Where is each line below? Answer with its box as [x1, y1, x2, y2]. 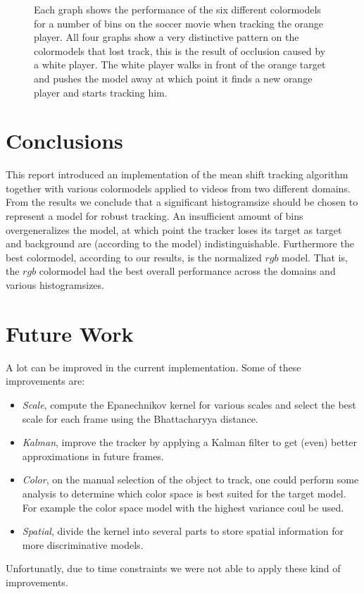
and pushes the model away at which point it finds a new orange [34, 70, 313, 85]
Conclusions [6, 126, 123, 155]
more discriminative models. [22, 537, 144, 552]
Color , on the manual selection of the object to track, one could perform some [22, 472, 359, 487]
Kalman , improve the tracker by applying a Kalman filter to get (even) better [22, 435, 358, 450]
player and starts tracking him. [34, 85, 168, 99]
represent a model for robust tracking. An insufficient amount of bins [6, 209, 303, 223]
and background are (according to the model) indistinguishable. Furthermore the [6, 236, 354, 251]
